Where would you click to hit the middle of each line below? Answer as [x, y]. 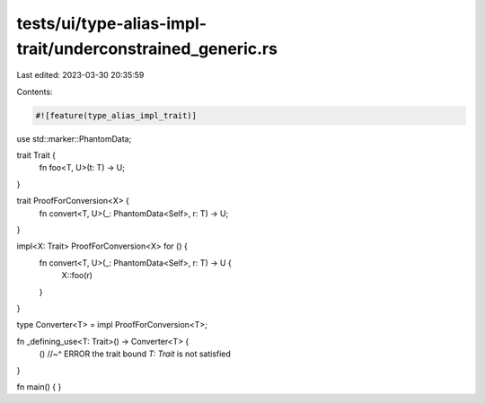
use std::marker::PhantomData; [74, 138]
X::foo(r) [77, 276]
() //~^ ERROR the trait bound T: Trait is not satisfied [135, 354]
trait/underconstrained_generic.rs [147, 48]
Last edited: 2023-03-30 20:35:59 [80, 75]
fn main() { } [39, 387]
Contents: [35, 92]
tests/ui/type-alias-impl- [111, 23]
